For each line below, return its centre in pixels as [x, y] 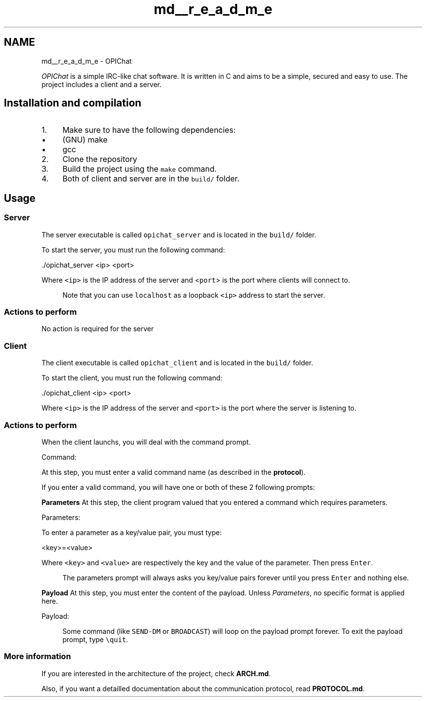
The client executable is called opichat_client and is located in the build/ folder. [177, 363]
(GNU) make [85, 140]
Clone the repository [100, 159]
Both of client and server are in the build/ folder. [151, 179]
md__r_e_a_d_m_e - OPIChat [87, 61]
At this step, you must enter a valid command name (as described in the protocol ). [174, 472]
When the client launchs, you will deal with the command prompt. [146, 442]
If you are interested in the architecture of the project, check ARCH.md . [156, 673]
